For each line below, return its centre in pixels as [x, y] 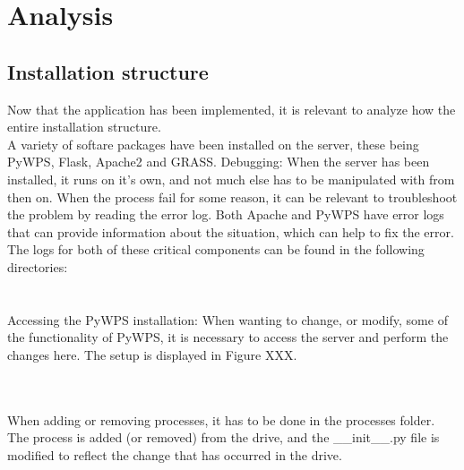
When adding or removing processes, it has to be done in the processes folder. [221, 419]
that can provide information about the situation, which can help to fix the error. [231, 231]
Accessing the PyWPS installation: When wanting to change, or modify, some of [228, 319]
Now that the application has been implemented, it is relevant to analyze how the [232, 109]
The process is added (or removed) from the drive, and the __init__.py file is [223, 437]
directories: [38, 266]
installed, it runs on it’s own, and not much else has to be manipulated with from [231, 179]
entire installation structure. [84, 127]
